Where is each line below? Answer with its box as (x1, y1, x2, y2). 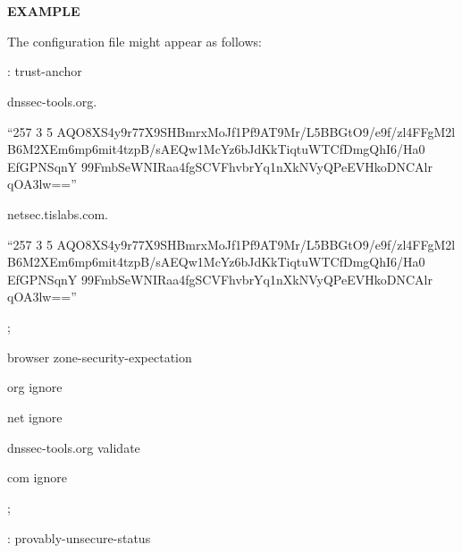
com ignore (7, 468, 67, 487)
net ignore (7, 408, 63, 426)
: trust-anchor (7, 62, 82, 81)
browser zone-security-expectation (7, 347, 192, 366)
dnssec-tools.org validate (7, 438, 140, 456)
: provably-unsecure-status (7, 528, 151, 547)
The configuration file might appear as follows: (7, 31, 262, 50)
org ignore (7, 378, 63, 396)
